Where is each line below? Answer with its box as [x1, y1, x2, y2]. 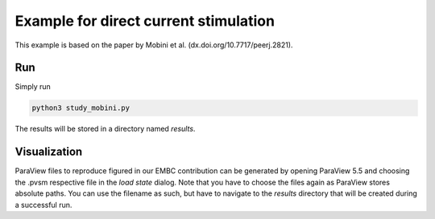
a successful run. [14, 200, 72, 209]
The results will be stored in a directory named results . [14, 124, 196, 134]
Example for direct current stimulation [14, 12, 275, 30]
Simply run [14, 82, 52, 91]
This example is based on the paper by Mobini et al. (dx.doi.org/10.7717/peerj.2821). [14, 40, 293, 50]
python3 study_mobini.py [31, 103, 130, 112]
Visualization [14, 145, 83, 159]
